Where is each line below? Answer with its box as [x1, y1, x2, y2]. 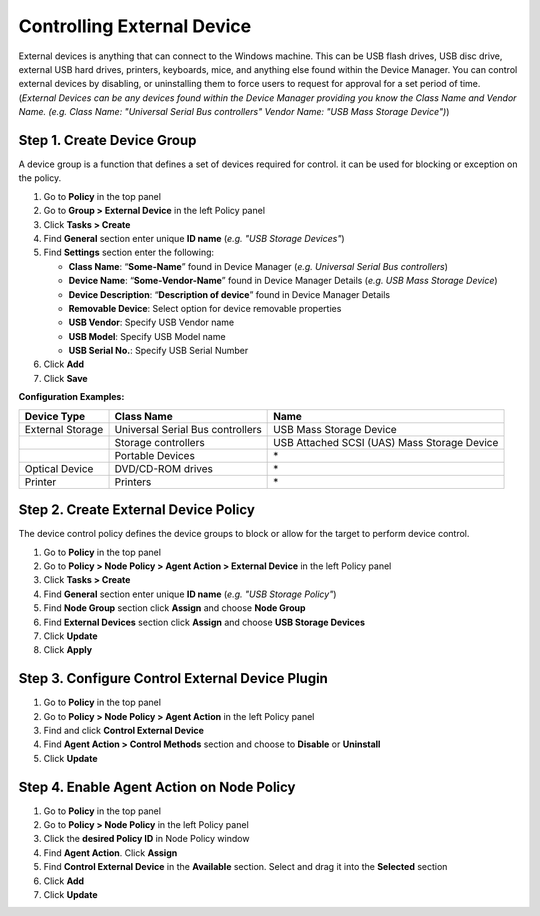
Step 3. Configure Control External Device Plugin [18, 670, 329, 687]
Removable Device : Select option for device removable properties [68, 302, 342, 314]
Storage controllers [114, 435, 205, 449]
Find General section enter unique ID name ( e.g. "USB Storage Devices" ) [43, 232, 345, 244]
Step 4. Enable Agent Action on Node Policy [18, 778, 296, 795]
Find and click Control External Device [43, 724, 205, 736]
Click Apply [43, 644, 93, 656]
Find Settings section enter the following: [43, 246, 215, 259]
